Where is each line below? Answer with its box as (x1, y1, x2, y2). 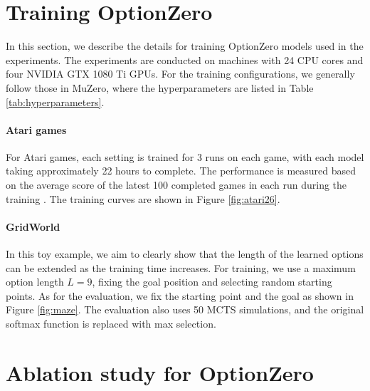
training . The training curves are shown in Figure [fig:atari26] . (6, 191, 280, 206)
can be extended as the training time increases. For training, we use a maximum (6, 260, 356, 275)
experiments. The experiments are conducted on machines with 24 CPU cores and (6, 52, 364, 67)
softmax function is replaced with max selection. (6, 316, 216, 331)
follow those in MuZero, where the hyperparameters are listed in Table (6, 80, 314, 95)
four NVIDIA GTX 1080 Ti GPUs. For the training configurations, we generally (6, 66, 355, 81)
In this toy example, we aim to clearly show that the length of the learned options (6, 246, 364, 261)
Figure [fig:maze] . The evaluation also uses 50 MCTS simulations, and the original (6, 302, 364, 317)
